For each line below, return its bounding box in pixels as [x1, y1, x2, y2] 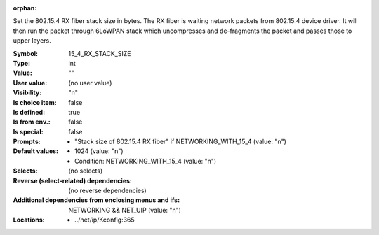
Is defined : [13, 108, 46, 116]
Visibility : [13, 88, 42, 97]
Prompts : [13, 137, 41, 146]
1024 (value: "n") [74, 147, 124, 155]
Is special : [13, 127, 44, 136]
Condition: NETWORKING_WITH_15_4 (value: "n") [74, 157, 217, 165]
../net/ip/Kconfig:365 [74, 215, 135, 224]
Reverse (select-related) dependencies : [13, 176, 133, 185]
